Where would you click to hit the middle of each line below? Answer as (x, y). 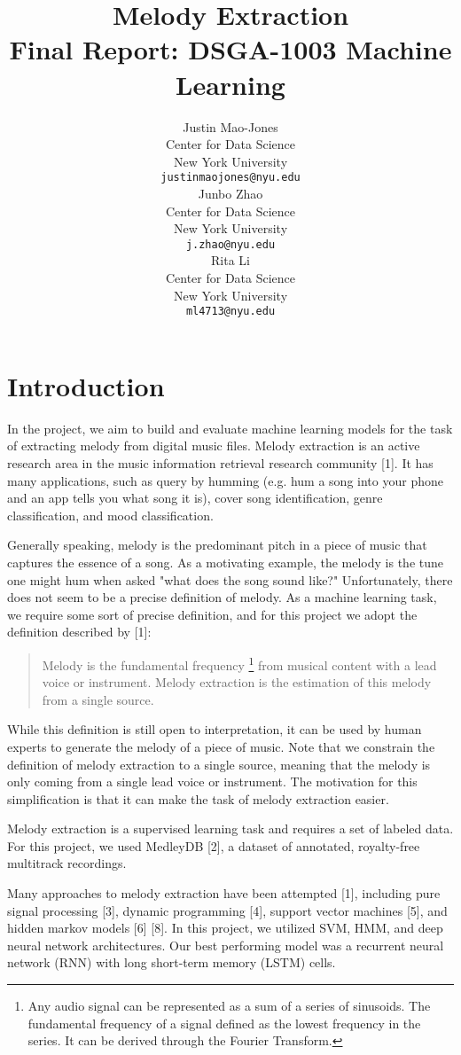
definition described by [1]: (79, 632)
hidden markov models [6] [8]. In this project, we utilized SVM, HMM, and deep (225, 928)
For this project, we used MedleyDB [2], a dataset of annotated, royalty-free (214, 845)
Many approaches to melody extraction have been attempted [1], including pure (224, 893)
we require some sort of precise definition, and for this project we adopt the (212, 614)
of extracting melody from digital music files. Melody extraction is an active (214, 445)
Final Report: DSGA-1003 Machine (230, 49)
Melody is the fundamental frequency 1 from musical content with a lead (239, 663)
